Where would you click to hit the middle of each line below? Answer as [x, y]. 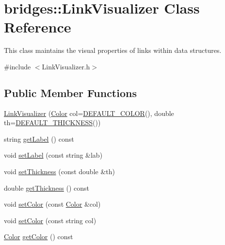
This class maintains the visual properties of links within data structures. [113, 50]
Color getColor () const [39, 237]
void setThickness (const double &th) [59, 171]
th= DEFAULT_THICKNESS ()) [52, 122]
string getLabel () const [39, 139]
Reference [38, 27]
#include [17, 66]
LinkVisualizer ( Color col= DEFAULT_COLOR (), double [89, 113]
